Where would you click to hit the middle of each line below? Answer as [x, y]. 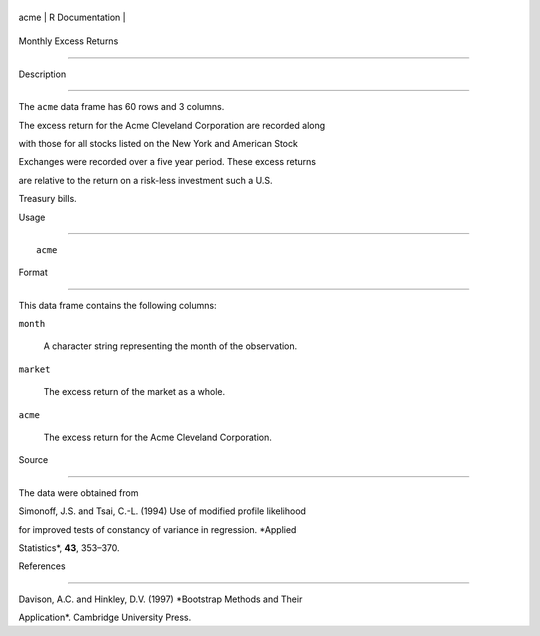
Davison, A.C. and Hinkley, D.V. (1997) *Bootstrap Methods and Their [160, 599]
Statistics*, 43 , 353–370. [69, 547]
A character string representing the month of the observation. [170, 346]
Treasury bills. [47, 199]
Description [42, 74]
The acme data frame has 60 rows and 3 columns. [121, 107]
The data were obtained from [78, 492]
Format [33, 272]
